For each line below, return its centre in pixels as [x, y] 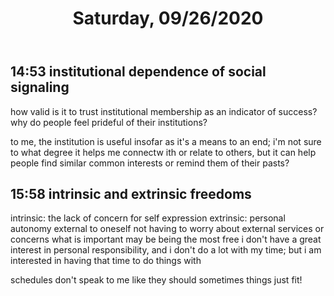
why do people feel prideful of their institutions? [109, 122]
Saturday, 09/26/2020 [168, 18]
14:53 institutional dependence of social [138, 72]
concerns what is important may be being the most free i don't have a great [166, 239]
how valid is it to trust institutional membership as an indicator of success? [164, 111]
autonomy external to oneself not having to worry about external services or [167, 229]
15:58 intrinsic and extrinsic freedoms [131, 194]
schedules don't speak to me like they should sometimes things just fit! [156, 280]
